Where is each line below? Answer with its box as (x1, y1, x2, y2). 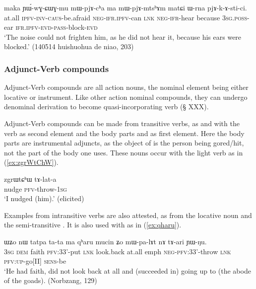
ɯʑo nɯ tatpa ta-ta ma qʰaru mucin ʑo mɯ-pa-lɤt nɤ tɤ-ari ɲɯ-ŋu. (4, 236, 207, 246)
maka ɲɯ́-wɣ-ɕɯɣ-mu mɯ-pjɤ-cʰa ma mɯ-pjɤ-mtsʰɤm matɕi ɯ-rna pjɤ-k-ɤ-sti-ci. (4, 2, 247, 12)
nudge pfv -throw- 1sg (4, 183, 67, 194)
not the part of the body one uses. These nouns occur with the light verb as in (4, 147, 243, 157)
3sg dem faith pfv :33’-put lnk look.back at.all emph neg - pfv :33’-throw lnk (4, 246, 231, 256)
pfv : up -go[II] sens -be (4, 256, 66, 266)
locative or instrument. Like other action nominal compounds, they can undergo (4, 91, 248, 102)
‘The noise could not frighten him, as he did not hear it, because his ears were (4, 31, 242, 42)
